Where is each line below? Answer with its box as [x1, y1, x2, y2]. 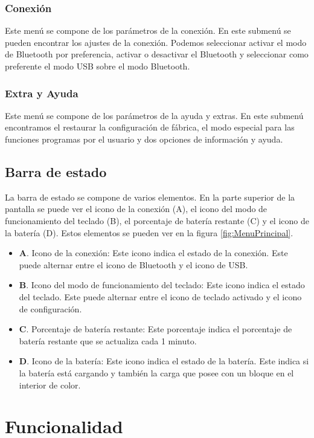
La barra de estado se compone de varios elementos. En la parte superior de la [5, 190, 295, 203]
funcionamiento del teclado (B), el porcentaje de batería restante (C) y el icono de [5, 214, 309, 227]
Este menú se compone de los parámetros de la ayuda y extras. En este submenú [5, 109, 304, 121]
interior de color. [19, 378, 81, 391]
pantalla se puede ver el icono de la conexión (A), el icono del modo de [5, 202, 268, 215]
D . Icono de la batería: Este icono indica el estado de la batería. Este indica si [19, 355, 309, 367]
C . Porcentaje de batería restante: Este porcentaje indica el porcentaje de [19, 323, 292, 335]
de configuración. [19, 302, 82, 315]
